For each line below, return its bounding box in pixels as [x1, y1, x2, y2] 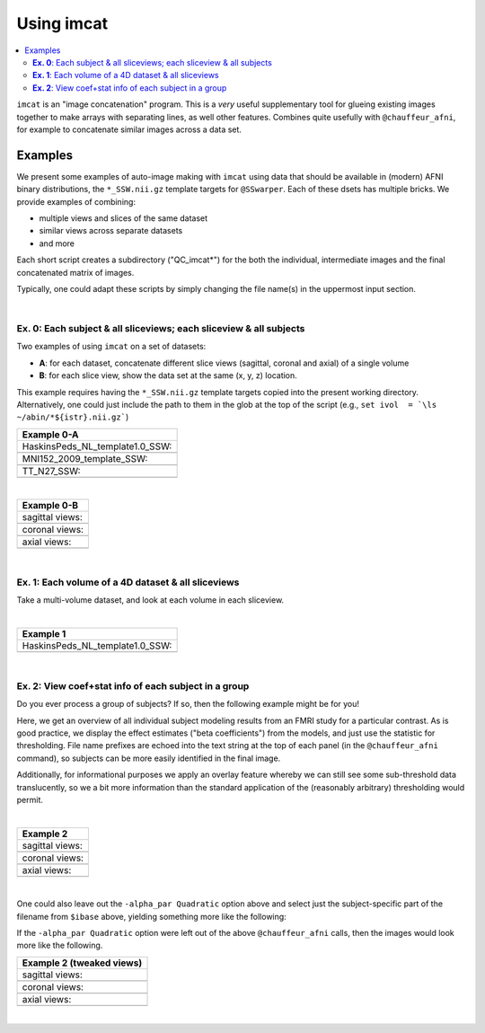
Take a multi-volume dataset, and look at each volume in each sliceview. [16, 595, 285, 605]
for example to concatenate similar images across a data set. [16, 124, 242, 135]
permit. [16, 794, 44, 805]
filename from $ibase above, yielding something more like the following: [16, 911, 287, 922]
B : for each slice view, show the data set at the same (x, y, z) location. [39, 370, 298, 381]
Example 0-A [22, 428, 80, 440]
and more [39, 238, 75, 249]
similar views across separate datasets [39, 225, 183, 236]
